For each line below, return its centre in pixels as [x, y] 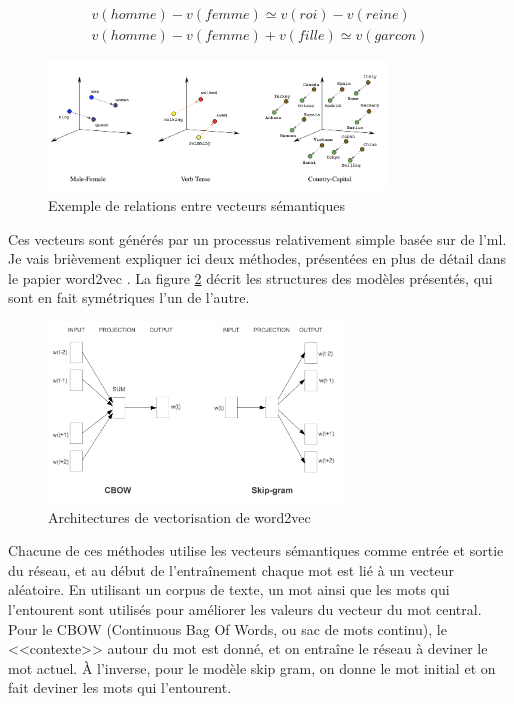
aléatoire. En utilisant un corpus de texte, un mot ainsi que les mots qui [229, 589]
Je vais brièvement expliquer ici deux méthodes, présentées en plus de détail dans [257, 258]
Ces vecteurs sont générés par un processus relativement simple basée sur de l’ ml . [257, 238]
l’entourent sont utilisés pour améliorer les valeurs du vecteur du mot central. [245, 609]
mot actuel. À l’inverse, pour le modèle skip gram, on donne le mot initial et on [252, 667]
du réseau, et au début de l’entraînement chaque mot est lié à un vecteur [231, 569]
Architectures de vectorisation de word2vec [179, 516]
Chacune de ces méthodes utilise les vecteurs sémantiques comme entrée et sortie [256, 550]
